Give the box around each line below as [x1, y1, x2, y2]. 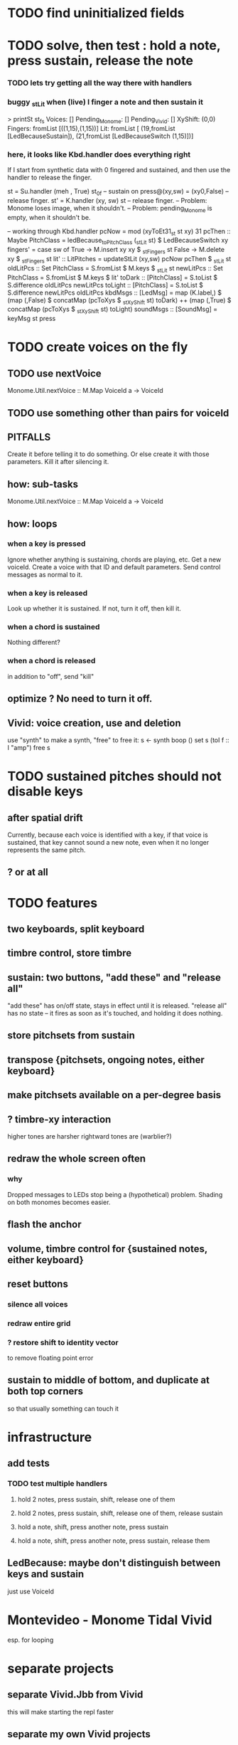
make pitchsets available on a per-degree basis [7, 1089, 222, 1101]
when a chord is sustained [7, 622, 100, 632]
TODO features [7, 895, 98, 911]
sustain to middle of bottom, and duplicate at [7, 1374, 210, 1386]
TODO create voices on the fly [7, 339, 188, 355]
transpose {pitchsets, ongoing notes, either [7, 1053, 205, 1065]
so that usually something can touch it [7, 1404, 119, 1413]
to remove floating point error [7, 1354, 94, 1362]
